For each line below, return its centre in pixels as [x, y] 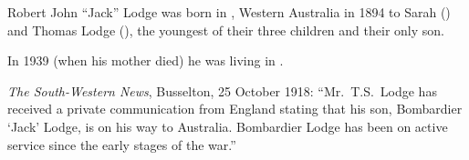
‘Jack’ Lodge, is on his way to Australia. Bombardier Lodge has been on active [228, 126]
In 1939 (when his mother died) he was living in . [146, 60]
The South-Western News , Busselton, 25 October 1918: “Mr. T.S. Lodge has [222, 90]
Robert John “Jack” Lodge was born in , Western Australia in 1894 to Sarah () [229, 12]
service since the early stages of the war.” [122, 144]
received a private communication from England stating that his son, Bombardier [235, 109]
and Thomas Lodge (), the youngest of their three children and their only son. [226, 30]
